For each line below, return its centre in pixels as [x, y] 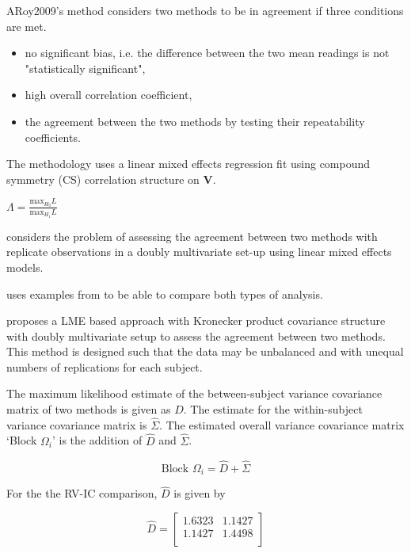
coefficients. [53, 137]
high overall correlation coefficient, [108, 95]
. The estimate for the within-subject [273, 409]
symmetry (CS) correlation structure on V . [111, 179]
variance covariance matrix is [77, 424]
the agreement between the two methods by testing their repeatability [195, 121]
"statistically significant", [85, 68]
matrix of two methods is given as [89, 409]
